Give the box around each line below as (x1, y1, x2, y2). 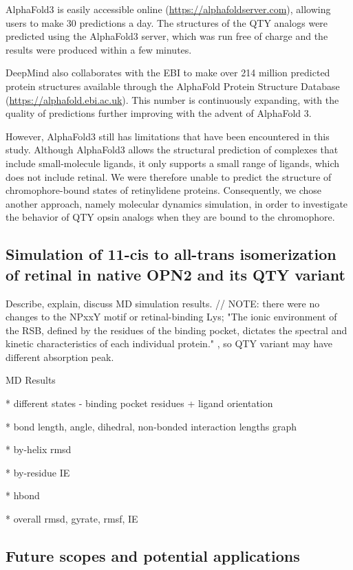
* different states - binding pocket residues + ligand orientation (6, 396, 273, 410)
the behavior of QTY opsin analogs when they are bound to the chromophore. (6, 210, 335, 224)
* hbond (6, 488, 40, 503)
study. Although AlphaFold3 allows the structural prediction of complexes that (6, 142, 339, 157)
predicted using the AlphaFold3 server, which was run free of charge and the (6, 29, 328, 43)
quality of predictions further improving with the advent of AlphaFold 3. (6, 106, 312, 120)
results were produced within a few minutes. (6, 42, 192, 56)
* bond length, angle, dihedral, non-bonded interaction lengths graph (6, 419, 297, 433)
